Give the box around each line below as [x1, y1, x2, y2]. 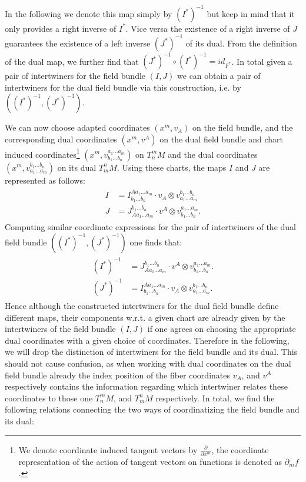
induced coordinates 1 [5, 146, 80, 160]
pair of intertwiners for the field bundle [5, 69, 146, 82]
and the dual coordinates [168, 148, 258, 160]
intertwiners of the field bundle [5, 323, 116, 335]
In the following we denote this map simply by [5, 7, 172, 19]
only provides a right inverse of [5, 22, 117, 34]
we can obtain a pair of [177, 69, 261, 82]
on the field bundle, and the [192, 121, 293, 134]
